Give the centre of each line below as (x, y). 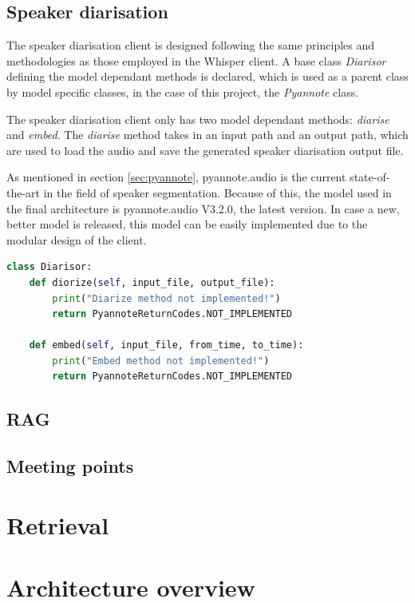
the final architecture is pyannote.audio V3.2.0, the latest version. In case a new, (203, 208)
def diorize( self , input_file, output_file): (152, 282)
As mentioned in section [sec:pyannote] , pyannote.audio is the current (176, 177)
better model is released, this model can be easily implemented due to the (187, 224)
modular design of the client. (77, 239)
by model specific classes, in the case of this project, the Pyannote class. (183, 91)
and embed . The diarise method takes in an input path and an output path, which (207, 135)
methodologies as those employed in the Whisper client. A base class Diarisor (196, 60)
